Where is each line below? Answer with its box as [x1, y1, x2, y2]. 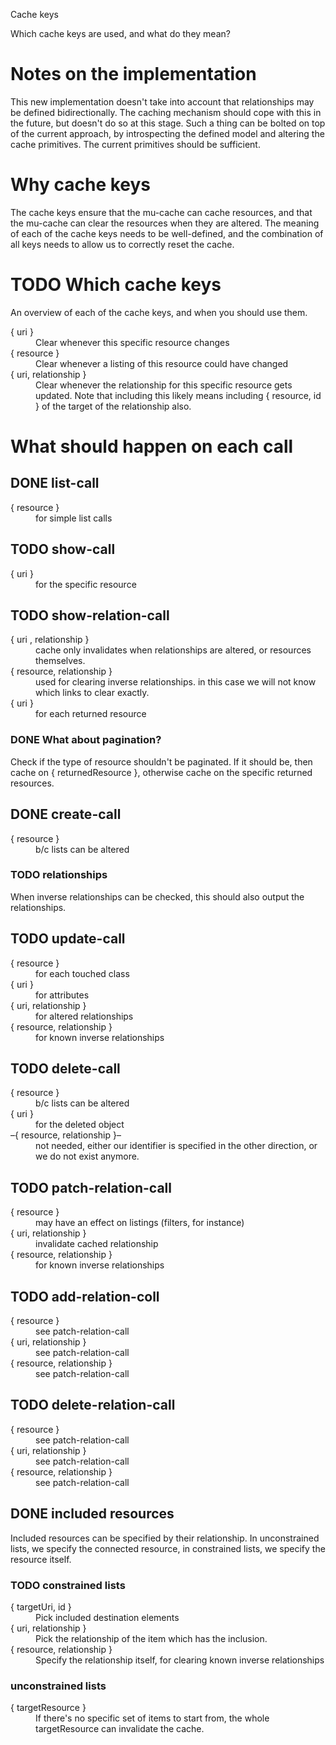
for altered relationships [35, 1010, 134, 1022]
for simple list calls [35, 512, 113, 524]
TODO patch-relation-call [10, 1179, 172, 1196]
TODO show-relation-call [10, 607, 170, 624]
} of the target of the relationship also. [35, 400, 192, 412]
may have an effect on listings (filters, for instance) [35, 1217, 245, 1229]
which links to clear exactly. [35, 687, 150, 699]
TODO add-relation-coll [10, 1288, 160, 1305]
